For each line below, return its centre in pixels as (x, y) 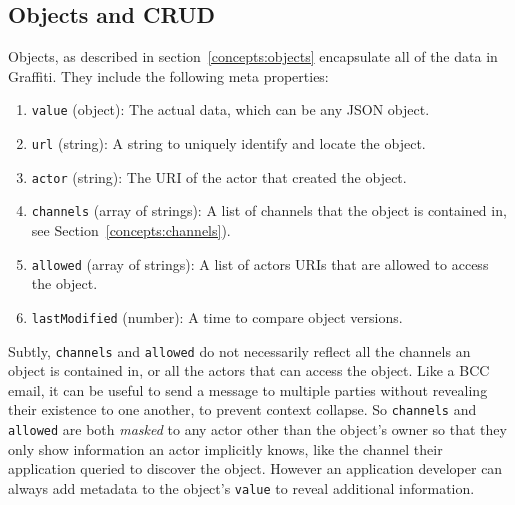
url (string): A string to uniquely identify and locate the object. (228, 143)
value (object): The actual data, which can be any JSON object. (230, 109)
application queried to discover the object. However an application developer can (255, 468)
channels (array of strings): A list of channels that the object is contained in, (269, 210)
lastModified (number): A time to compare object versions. (217, 316)
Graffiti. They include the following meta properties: (168, 75)
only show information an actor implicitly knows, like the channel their (225, 448)
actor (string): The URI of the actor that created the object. (219, 176)
